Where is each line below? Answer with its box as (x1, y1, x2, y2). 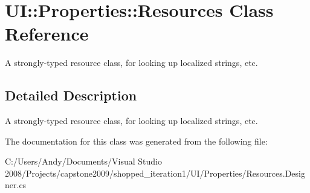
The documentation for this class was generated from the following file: (5, 134, 268, 147)
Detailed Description (5, 86, 137, 105)
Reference (5, 21, 89, 46)
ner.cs (5, 178, 27, 191)
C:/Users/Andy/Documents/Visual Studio (5, 155, 162, 168)
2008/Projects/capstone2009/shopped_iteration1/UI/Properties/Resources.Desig (5, 166, 305, 179)
